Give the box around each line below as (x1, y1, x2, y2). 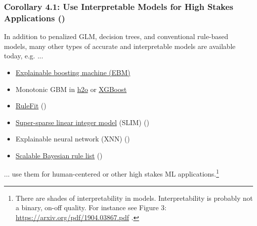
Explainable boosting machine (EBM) (15, 67, 130, 77)
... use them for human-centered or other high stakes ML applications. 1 (4, 167, 219, 179)
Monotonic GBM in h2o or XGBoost (15, 84, 127, 94)
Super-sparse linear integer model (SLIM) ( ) (15, 117, 149, 127)
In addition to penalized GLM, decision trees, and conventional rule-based (4, 31, 228, 42)
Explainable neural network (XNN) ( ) (15, 134, 130, 144)
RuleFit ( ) (15, 100, 46, 111)
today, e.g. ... (4, 50, 43, 61)
